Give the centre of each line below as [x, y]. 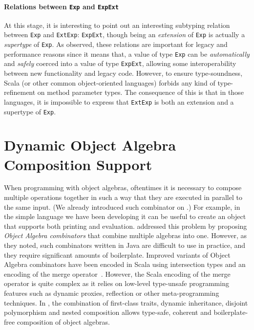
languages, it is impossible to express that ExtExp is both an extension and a [119, 101]
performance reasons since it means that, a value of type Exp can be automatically [127, 54]
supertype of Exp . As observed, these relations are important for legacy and [116, 44]
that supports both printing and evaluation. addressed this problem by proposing [126, 226]
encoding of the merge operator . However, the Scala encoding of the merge [117, 274]
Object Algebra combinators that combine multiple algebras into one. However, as [125, 235]
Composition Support [78, 164]
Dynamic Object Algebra [90, 145]
